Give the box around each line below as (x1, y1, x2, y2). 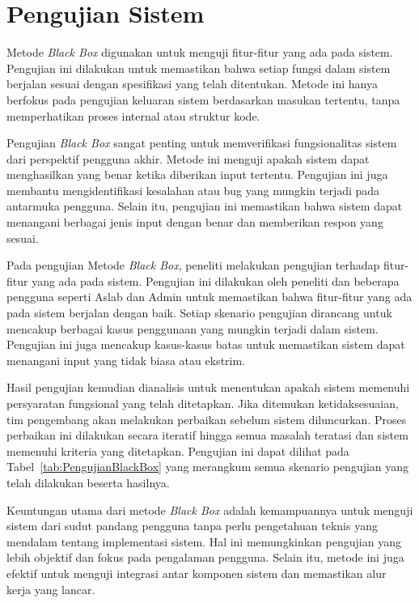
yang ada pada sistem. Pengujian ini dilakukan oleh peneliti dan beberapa (32, 272, 400, 289)
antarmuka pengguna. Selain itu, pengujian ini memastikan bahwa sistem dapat (6, 197, 403, 214)
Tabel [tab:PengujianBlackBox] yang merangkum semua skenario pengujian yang (6, 458, 409, 475)
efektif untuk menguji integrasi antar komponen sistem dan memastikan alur (6, 564, 387, 581)
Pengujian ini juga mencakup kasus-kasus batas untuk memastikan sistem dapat (6, 336, 405, 353)
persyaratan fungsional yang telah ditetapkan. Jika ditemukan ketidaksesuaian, (6, 395, 399, 411)
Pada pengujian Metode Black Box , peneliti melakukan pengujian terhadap (6, 257, 380, 274)
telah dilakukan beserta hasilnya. (6, 473, 170, 490)
